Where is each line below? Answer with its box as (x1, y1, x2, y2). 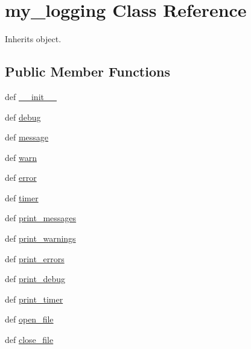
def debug (5, 110, 41, 123)
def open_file (5, 313, 54, 325)
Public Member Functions (5, 62, 170, 81)
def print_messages (5, 212, 77, 224)
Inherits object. (5, 33, 62, 45)
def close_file (5, 333, 54, 346)
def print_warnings (5, 232, 76, 245)
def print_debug (5, 272, 66, 285)
